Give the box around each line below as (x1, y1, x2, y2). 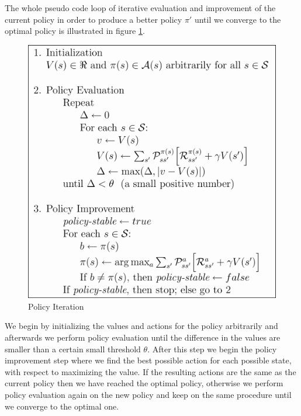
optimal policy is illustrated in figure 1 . (5, 25, 145, 37)
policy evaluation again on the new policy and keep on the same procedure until (5, 388, 292, 400)
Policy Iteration (28, 300, 84, 312)
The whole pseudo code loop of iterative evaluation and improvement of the (5, 2, 276, 13)
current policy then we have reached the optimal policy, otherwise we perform (5, 377, 283, 389)
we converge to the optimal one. (5, 400, 119, 412)
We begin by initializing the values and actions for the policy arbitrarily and (5, 320, 278, 332)
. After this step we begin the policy (147, 342, 277, 355)
